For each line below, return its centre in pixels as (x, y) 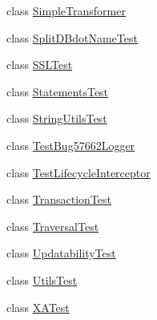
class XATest (38, 307)
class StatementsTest (58, 91)
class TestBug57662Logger (71, 145)
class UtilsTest (42, 279)
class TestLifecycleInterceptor (78, 172)
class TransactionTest (59, 199)
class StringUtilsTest (57, 118)
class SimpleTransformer (66, 10)
